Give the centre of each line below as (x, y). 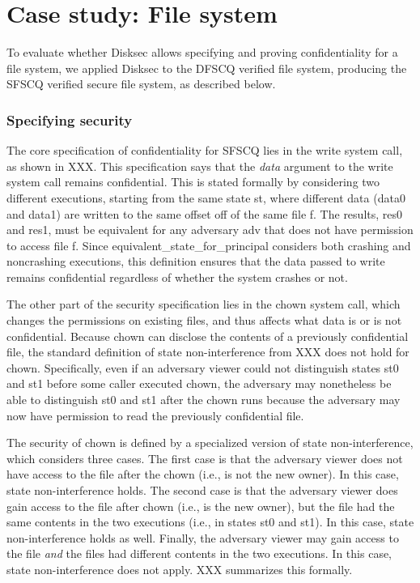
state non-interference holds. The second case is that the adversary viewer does (202, 490)
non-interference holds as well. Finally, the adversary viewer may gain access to (203, 537)
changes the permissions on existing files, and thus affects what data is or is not (204, 320)
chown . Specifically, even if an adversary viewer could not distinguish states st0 (203, 367)
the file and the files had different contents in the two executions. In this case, (199, 553)
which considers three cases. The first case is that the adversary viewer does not (205, 458)
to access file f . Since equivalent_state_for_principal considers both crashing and (209, 245)
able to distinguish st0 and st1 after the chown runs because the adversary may (204, 400)
